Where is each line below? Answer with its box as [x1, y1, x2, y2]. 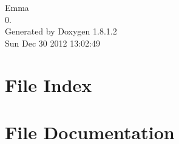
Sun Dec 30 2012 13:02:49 [5, 36, 100, 49]
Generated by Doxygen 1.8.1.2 [5, 25, 117, 38]
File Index [5, 72, 92, 97]
